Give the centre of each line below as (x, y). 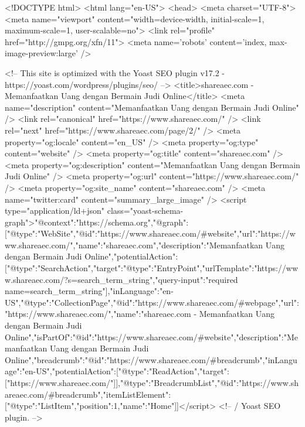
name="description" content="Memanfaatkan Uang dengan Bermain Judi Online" (152, 107)
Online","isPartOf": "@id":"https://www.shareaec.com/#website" (119, 337)
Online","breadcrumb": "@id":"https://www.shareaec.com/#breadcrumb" (134, 359)
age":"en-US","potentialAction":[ (62, 371)
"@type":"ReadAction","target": (174, 371)
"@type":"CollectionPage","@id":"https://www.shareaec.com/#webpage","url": (160, 302)
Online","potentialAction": (131, 256)
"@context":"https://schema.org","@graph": (112, 222)
